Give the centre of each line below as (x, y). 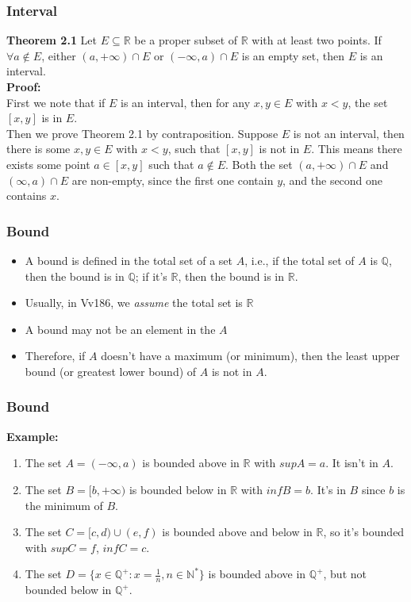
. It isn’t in (352, 463)
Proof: (24, 86)
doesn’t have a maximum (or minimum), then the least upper (250, 356)
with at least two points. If (317, 40)
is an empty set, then (293, 55)
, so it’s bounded (364, 532)
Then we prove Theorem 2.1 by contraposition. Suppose (142, 133)
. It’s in (328, 489)
